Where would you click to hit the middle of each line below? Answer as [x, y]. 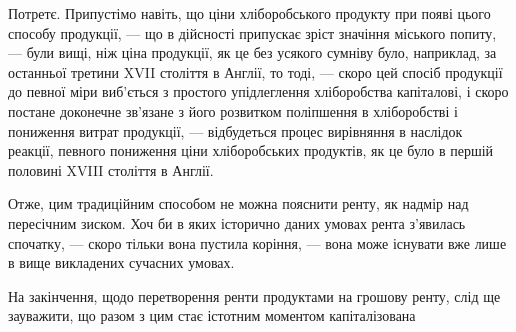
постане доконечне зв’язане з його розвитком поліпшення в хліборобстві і [233, 110]
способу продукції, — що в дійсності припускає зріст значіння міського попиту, [252, 32]
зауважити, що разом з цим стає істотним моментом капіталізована [212, 315]
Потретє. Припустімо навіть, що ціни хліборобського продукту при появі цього [249, 13]
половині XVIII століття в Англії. [111, 169]
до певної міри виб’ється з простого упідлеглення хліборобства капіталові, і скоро [258, 91]
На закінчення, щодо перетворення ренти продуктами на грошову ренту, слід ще [254, 295]
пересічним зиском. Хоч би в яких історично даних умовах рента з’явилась [237, 222]
